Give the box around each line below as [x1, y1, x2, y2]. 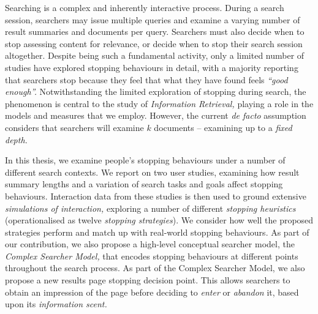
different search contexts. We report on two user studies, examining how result [5, 165, 300, 178]
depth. [5, 133, 28, 146]
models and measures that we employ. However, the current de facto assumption [5, 109, 306, 122]
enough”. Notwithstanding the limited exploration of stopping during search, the [5, 85, 306, 98]
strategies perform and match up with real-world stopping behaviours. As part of [5, 225, 309, 238]
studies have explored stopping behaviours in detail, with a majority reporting [5, 61, 298, 73]
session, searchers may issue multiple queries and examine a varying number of [5, 13, 300, 26]
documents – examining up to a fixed [154, 121, 292, 133]
